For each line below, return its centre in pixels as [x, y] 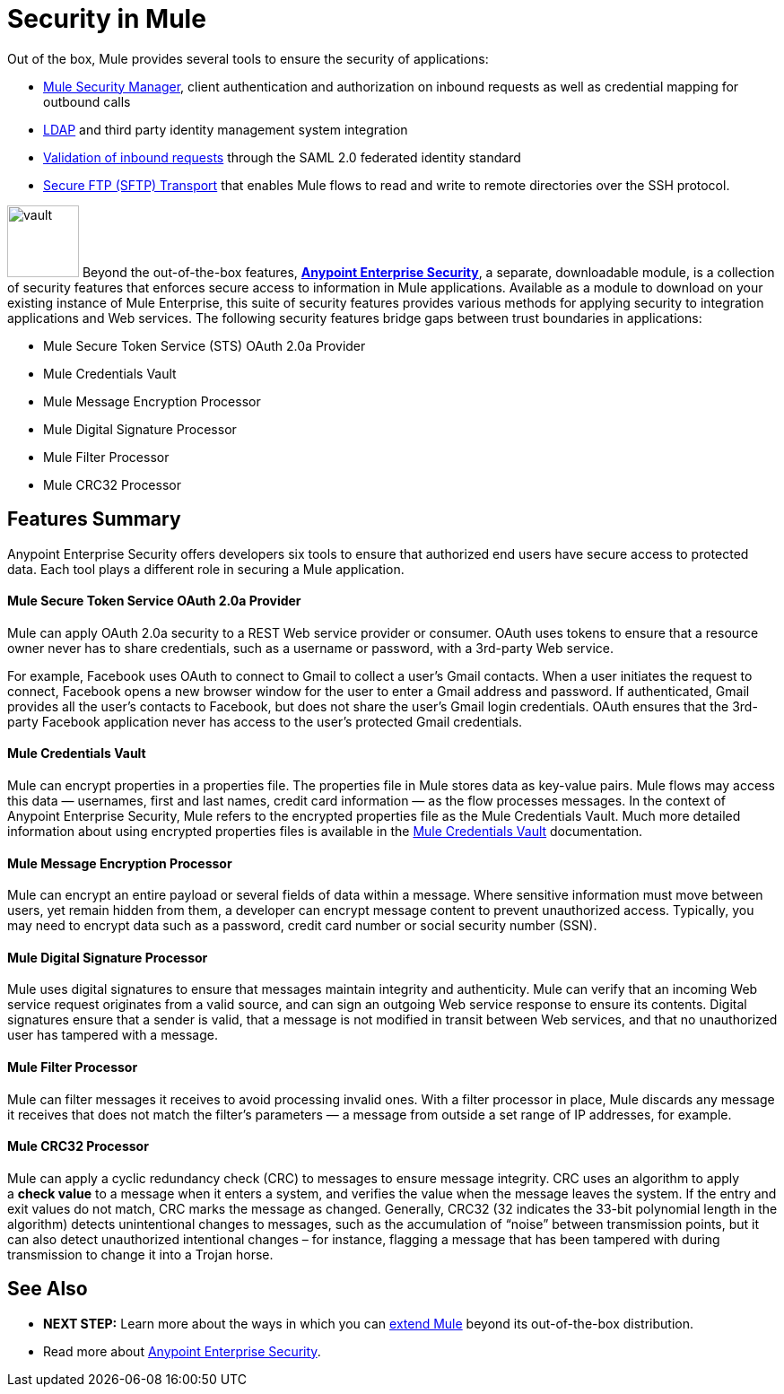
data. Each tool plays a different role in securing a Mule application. [206, 569]
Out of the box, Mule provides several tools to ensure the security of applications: [248, 58]
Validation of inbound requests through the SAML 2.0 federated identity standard [282, 157]
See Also [48, 1289]
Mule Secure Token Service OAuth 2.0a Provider [154, 601]
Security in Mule [107, 19]
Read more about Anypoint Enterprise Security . [182, 1351]
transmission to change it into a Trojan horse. [140, 1254]
